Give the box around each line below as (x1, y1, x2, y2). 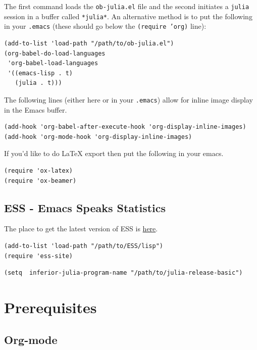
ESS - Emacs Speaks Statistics (4, 199, 166, 215)
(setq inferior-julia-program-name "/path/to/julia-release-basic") (4, 269, 243, 277)
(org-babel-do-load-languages (4, 49, 106, 57)
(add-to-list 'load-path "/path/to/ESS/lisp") (4, 242, 163, 249)
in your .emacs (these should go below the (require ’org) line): (4, 21, 207, 31)
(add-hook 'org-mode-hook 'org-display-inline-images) (4, 133, 192, 140)
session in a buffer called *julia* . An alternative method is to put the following (4, 11, 252, 21)
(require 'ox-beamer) (4, 177, 77, 184)
